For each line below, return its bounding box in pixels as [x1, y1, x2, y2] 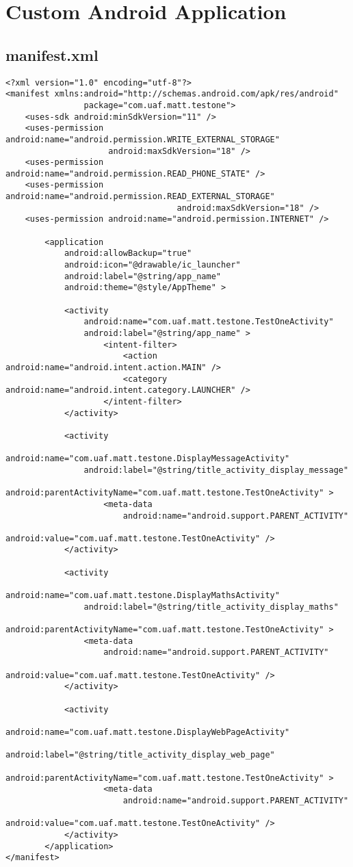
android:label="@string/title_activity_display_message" [83, 465, 349, 475]
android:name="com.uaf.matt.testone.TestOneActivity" [83, 317, 334, 327]
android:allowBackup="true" [64, 248, 192, 259]
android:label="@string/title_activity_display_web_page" [5, 750, 275, 760]
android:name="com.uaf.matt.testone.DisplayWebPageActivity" [5, 727, 290, 737]
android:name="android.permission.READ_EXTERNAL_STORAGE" [5, 192, 275, 202]
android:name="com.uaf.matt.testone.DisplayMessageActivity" [5, 454, 290, 464]
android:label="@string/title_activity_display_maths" [83, 601, 339, 612]
